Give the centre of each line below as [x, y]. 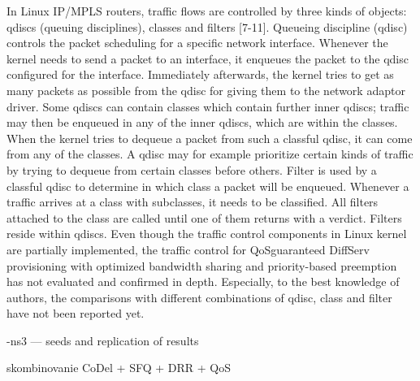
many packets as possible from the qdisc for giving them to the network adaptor [206, 90]
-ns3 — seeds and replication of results [103, 340]
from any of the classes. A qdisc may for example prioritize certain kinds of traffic [210, 154]
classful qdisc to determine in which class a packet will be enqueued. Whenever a [208, 186]
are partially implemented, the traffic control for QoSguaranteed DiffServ [188, 249]
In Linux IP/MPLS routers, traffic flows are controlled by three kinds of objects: [207, 11]
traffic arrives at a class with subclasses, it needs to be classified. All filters [193, 202]
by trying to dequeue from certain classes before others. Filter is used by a [192, 169]
